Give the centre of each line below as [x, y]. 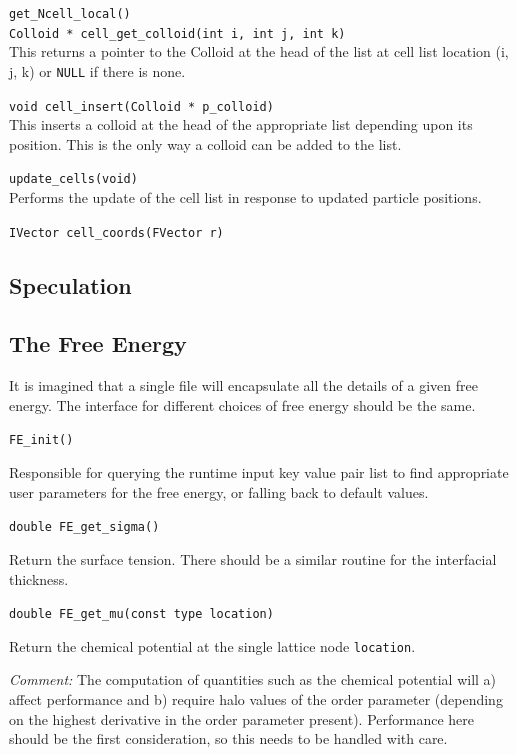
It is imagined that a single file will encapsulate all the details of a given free [243, 385]
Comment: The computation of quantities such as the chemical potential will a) [253, 679]
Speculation [70, 284]
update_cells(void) [73, 179]
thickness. [39, 578]
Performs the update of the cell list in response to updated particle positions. [245, 197]
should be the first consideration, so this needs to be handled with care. [228, 738]
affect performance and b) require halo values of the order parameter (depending [256, 699]
